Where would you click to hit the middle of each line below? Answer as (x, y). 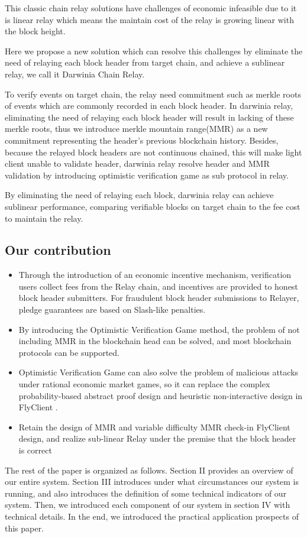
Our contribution (58, 250)
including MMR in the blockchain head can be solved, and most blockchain (155, 341)
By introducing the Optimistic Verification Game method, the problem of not (159, 329)
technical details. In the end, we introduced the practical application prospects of (152, 516)
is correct (35, 450)
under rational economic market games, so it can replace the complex (144, 384)
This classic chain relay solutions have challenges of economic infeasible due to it (151, 8)
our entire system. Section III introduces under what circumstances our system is (152, 482)
